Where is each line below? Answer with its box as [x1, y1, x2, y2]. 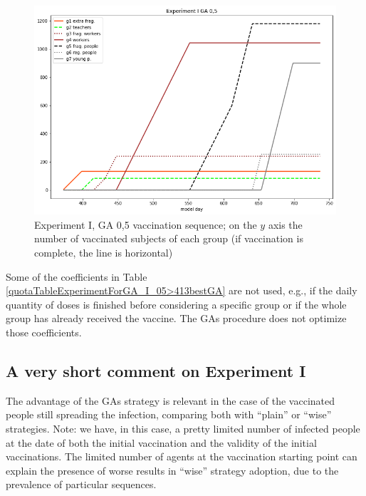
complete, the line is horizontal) [34, 245, 173, 260]
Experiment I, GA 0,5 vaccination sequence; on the [34, 217, 257, 232]
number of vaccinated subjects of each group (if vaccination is [34, 231, 303, 246]
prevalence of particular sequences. [6, 477, 157, 492]
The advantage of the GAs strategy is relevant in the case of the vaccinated [6, 393, 335, 408]
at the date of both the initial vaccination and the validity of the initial [6, 435, 317, 450]
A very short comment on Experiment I [6, 360, 306, 382]
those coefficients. [6, 325, 82, 340]
